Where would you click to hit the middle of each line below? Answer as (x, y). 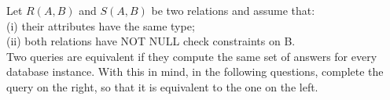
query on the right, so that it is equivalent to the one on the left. (162, 86)
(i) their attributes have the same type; (101, 25)
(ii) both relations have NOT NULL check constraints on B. (151, 41)
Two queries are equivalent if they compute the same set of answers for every (192, 56)
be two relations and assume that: (233, 10)
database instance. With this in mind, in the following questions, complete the (195, 71)
